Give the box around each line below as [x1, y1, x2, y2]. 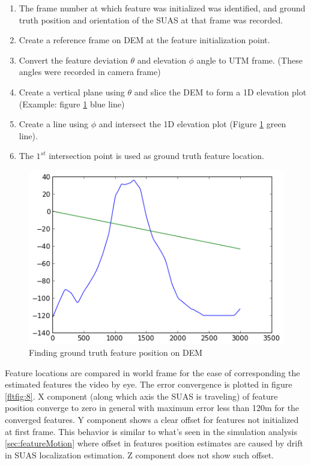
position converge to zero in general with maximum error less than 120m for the [5, 401, 300, 414]
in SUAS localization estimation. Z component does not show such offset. [5, 448, 274, 461]
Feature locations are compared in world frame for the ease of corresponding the [5, 366, 300, 379]
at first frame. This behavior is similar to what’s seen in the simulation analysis [5, 425, 297, 437]
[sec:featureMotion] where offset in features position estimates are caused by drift [5, 437, 303, 449]
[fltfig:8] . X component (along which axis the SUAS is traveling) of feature [5, 389, 278, 402]
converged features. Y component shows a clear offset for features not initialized [5, 413, 299, 425]
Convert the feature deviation [19, 53, 128, 66]
